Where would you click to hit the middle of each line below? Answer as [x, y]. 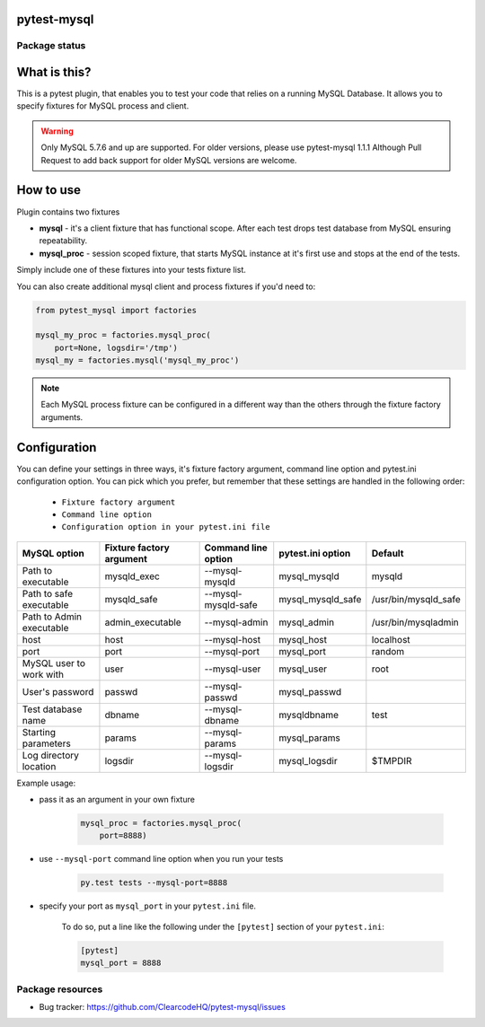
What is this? [54, 72]
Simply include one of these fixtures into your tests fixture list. [132, 270]
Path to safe [48, 593]
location [39, 766]
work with [43, 674]
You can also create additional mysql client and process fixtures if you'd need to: [166, 286]
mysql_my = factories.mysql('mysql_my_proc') [137, 360]
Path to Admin [52, 617]
